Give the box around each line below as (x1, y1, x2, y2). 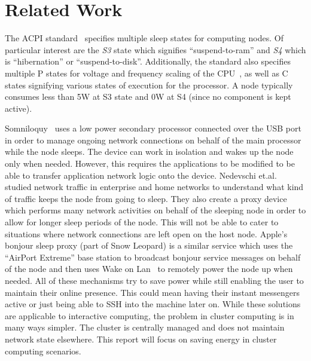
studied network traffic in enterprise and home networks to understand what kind (5, 180, 304, 193)
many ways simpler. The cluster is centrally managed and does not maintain (5, 321, 285, 334)
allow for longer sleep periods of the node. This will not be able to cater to (5, 216, 279, 228)
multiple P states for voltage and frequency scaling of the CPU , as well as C (5, 66, 288, 79)
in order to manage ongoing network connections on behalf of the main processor (5, 133, 301, 146)
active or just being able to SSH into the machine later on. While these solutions (5, 298, 301, 310)
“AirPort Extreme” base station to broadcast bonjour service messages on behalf (5, 250, 301, 263)
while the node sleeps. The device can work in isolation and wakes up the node (5, 145, 294, 158)
